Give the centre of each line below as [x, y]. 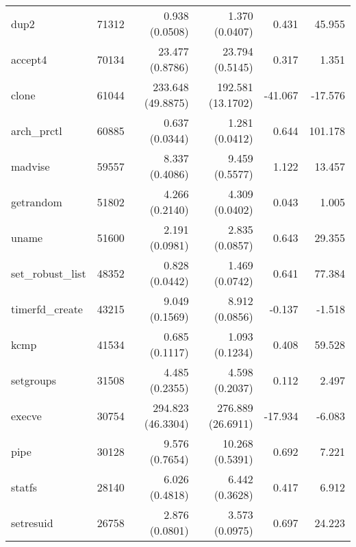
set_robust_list [49, 273]
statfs [24, 487]
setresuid [32, 522]
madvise [30, 166]
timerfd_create [47, 308]
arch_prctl [37, 130]
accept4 [29, 59]
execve [26, 415]
